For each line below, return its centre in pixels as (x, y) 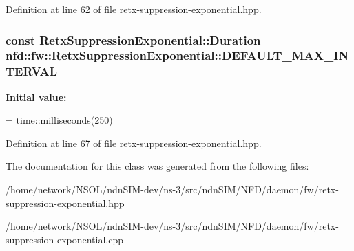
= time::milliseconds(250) (59, 120)
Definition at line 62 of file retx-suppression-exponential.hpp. (134, 9)
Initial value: (36, 97)
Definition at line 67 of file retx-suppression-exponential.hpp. (134, 143)
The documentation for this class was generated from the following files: (157, 166)
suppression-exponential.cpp (65, 239)
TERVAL (32, 71)
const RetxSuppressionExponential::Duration (133, 40)
